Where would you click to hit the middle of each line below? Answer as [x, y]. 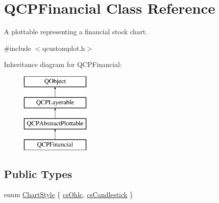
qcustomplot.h [64, 48]
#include [18, 48]
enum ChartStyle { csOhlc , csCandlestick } [69, 194]
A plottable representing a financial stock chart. [76, 32]
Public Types [38, 174]
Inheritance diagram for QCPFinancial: [63, 64]
